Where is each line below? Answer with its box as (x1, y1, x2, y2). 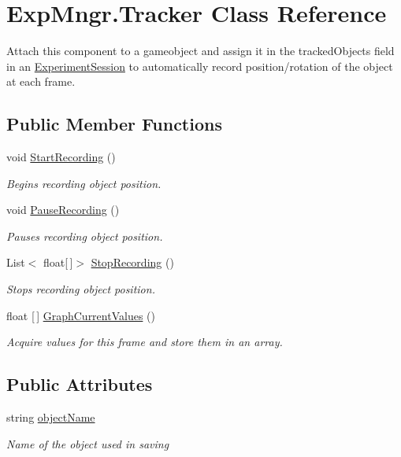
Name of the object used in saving (6, 435, 169, 451)
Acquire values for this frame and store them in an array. (6, 334, 283, 350)
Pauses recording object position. (6, 227, 163, 244)
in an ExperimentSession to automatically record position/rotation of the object (6, 57, 393, 74)
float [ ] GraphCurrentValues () (6, 307, 155, 323)
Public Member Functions (6, 112, 222, 136)
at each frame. (6, 73, 76, 90)
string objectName (6, 409, 95, 426)
